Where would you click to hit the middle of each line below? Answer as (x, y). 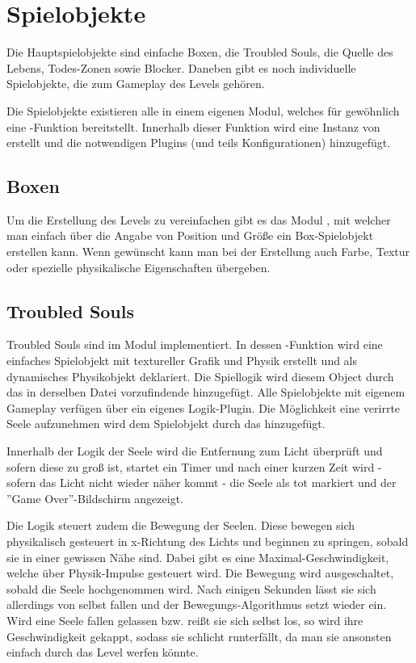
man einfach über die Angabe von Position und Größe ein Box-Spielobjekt (190, 235)
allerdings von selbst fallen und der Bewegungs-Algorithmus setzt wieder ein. (197, 604)
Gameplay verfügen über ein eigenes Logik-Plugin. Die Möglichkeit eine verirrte (204, 407)
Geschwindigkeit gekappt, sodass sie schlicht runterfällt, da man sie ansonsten (199, 636)
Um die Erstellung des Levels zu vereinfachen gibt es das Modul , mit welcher (199, 219)
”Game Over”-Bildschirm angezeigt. (95, 498)
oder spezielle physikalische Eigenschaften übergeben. (139, 267)
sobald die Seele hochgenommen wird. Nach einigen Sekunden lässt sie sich (191, 588)
